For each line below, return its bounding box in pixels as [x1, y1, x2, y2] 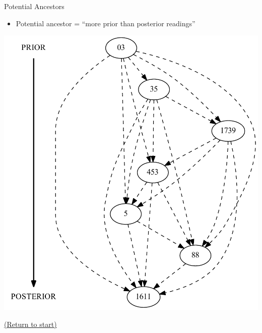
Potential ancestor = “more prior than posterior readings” [16, 18, 195, 28]
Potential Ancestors [4, 1, 64, 11]
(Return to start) [4, 318, 57, 329]
